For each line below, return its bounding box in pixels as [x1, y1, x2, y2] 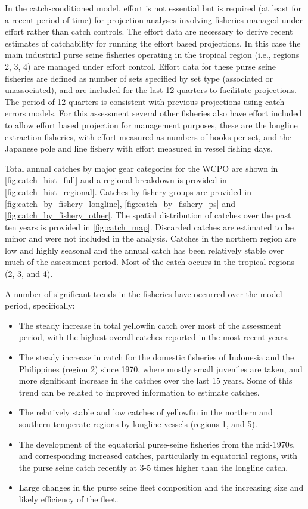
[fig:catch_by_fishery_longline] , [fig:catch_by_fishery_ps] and [5, 197, 235, 209]
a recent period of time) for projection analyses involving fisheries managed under [5, 13, 303, 26]
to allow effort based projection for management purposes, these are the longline [5, 118, 298, 131]
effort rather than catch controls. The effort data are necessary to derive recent [5, 25, 293, 38]
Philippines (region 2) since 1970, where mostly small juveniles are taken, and [18, 362, 303, 375]
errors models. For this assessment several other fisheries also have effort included [5, 107, 302, 119]
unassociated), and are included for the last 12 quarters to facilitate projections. [5, 84, 297, 96]
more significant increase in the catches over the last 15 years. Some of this [18, 374, 293, 387]
